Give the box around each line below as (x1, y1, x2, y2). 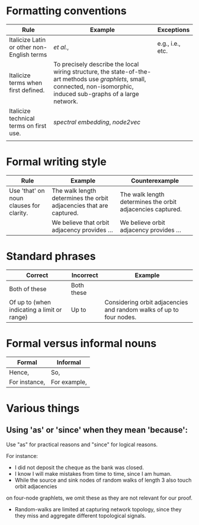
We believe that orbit (52, 218, 110, 227)
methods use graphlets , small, (62, 75, 146, 83)
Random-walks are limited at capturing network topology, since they (14, 505, 182, 513)
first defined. (9, 86, 45, 94)
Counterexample (131, 176, 179, 184)
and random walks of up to (104, 306, 179, 314)
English (9, 50, 30, 59)
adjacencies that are (52, 201, 108, 209)
